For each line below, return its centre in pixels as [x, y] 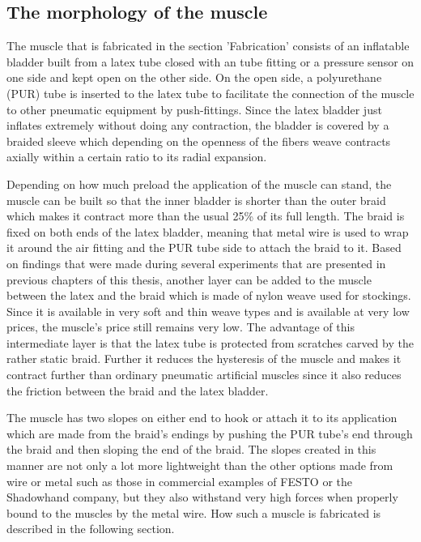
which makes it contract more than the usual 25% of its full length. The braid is [206, 216]
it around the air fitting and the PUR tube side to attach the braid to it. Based [204, 248]
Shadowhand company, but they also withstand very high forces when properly [202, 497]
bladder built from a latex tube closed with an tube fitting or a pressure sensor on [210, 61]
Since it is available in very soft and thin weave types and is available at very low [208, 311]
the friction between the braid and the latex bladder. [138, 390]
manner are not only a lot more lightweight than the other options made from [200, 465]
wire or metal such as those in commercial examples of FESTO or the [180, 481]
